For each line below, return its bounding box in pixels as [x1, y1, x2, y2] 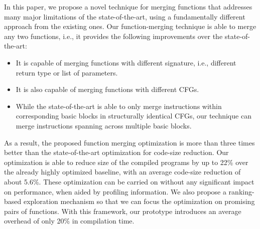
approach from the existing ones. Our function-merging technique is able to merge [4, 21, 256, 31]
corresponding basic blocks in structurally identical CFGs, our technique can [16, 110, 251, 121]
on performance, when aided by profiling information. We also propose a [4, 186, 226, 196]
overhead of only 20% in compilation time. [4, 215, 135, 226]
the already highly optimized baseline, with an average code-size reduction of [4, 166, 241, 177]
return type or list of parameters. [16, 67, 118, 77]
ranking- [228, 186, 254, 196]
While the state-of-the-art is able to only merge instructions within [16, 100, 222, 111]
